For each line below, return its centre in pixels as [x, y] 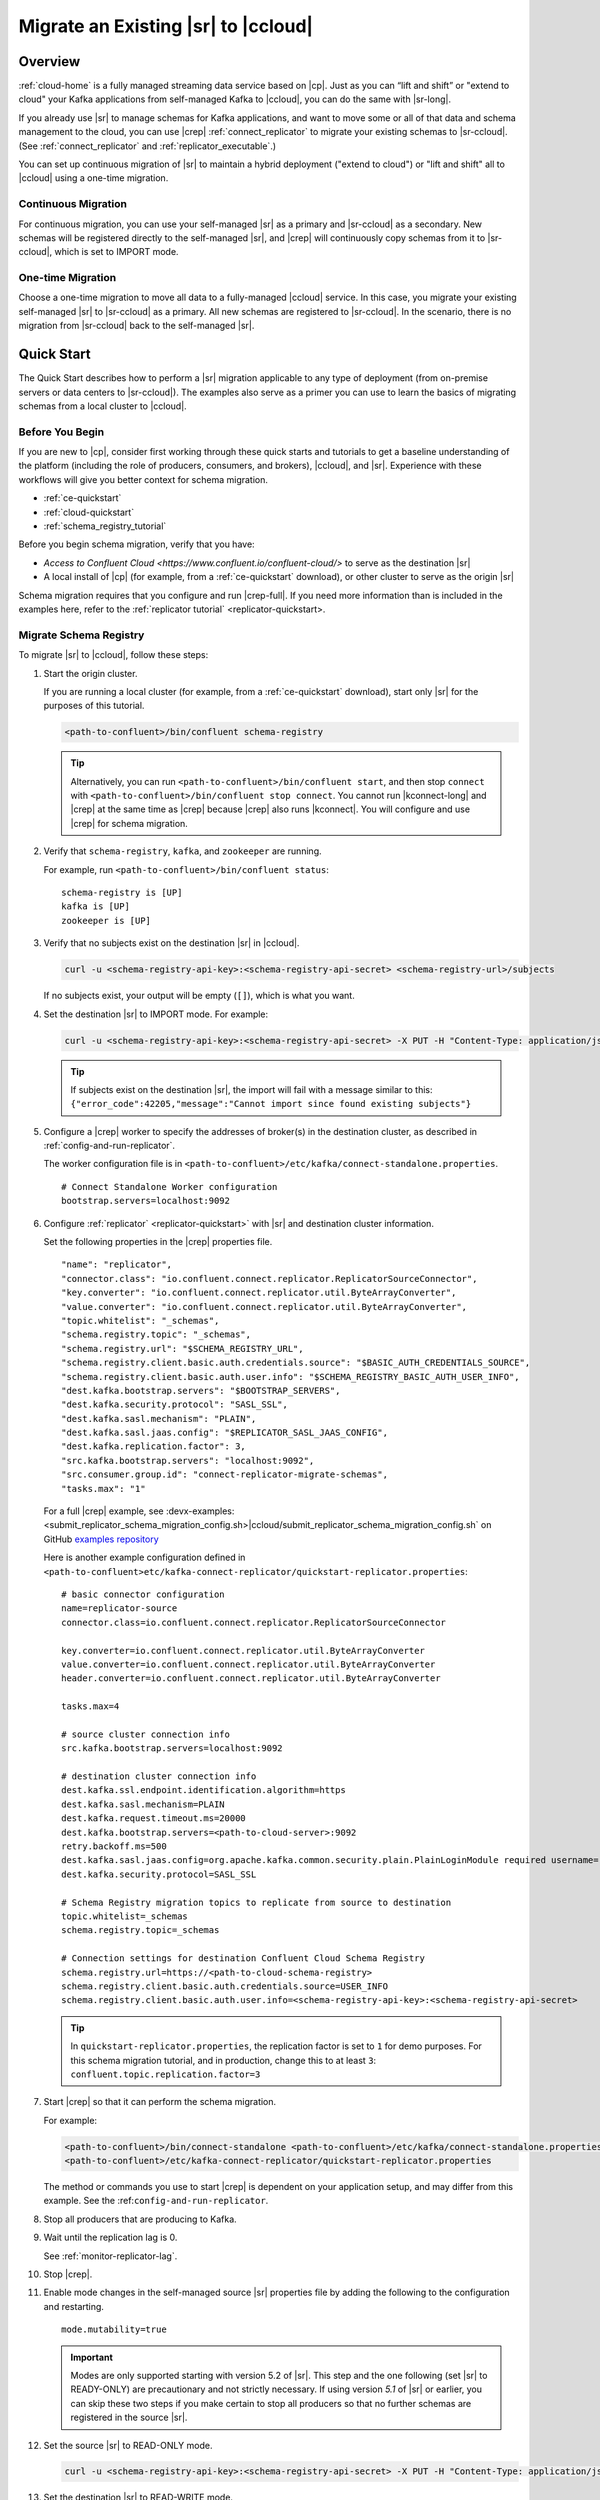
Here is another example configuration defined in [144, 1557]
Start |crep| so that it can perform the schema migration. [160, 2102]
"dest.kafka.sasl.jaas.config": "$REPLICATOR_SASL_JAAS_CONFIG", [225, 1433]
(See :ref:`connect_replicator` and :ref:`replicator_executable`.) [147, 146]
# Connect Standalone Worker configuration [169, 1186]
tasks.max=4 [90, 1706]
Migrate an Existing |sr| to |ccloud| [166, 26]
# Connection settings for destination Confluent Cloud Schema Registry [243, 1958]
